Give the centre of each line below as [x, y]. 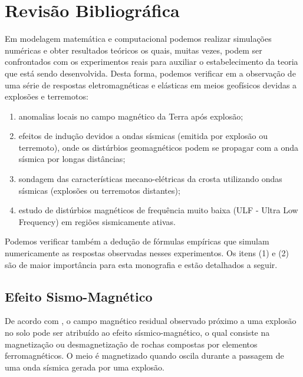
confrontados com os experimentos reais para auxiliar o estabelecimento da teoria [151, 62]
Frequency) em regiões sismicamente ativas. [97, 221]
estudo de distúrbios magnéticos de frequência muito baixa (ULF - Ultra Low [158, 210]
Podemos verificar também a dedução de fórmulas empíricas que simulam [137, 241]
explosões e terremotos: [47, 96]
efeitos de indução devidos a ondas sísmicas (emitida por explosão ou [143, 136]
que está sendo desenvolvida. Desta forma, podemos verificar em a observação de [150, 73]
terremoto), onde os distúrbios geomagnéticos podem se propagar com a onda [159, 147]
